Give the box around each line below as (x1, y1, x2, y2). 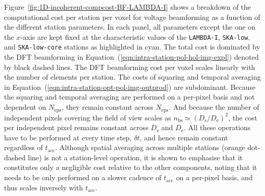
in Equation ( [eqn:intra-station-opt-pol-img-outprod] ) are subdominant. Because (4, 81, 256, 92)
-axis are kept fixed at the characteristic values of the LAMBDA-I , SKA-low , (20, 31, 250, 42)
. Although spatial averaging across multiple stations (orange (55, 142, 245, 153)
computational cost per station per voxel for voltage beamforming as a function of (4, 11, 260, 22)
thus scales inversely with (4, 182, 83, 192)
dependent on (4, 102, 46, 112)
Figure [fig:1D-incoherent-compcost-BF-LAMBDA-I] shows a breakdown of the (4, 2, 251, 12)
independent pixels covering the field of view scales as (4, 112, 171, 122)
